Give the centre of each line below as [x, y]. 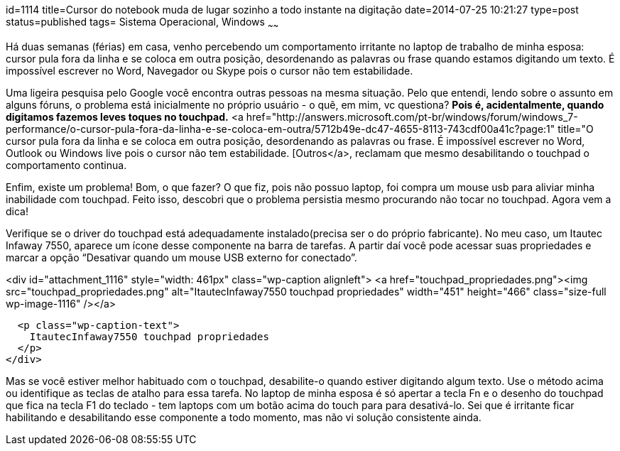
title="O [576, 129]
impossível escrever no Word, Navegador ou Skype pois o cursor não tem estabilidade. [210, 70]
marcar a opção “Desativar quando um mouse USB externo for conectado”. [181, 257]
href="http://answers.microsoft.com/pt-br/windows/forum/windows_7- [412, 116]
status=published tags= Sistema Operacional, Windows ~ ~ [142, 23]
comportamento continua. [66, 165]
